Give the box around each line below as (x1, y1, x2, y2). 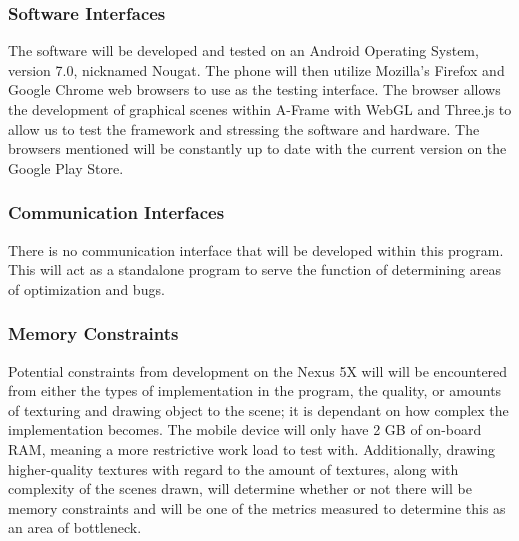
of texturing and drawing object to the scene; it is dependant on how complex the (8, 399, 509, 420)
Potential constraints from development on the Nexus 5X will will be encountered (8, 360, 508, 381)
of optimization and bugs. (8, 278, 165, 299)
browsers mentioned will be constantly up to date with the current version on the (8, 138, 507, 159)
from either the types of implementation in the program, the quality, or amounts (8, 380, 502, 401)
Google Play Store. (8, 157, 124, 178)
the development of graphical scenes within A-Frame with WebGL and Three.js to (8, 99, 512, 119)
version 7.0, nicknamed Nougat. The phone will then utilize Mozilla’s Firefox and (8, 59, 505, 80)
